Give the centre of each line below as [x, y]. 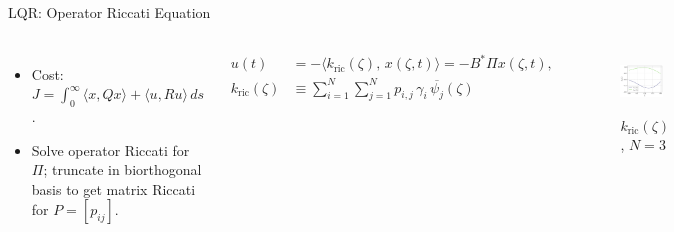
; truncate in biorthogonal [122, 169]
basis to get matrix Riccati [113, 188]
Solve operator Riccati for [110, 149]
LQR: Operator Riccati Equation [109, 12]
